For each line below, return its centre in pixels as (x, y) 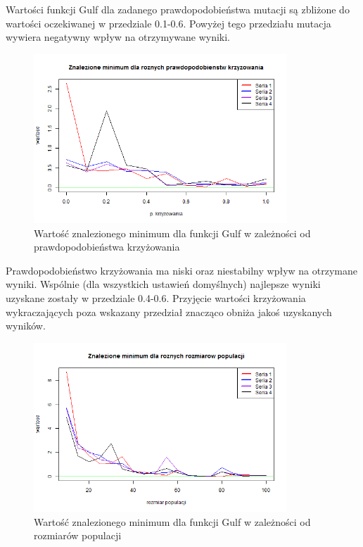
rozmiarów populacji (78, 535)
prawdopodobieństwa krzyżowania (107, 247)
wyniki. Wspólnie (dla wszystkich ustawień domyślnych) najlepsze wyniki (163, 284)
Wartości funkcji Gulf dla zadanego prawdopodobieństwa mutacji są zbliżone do (178, 9)
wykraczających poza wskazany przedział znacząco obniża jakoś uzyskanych (169, 312)
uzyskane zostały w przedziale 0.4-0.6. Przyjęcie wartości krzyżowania (156, 298)
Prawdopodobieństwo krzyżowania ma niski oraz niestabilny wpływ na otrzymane (181, 270)
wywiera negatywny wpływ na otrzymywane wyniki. (118, 37)
